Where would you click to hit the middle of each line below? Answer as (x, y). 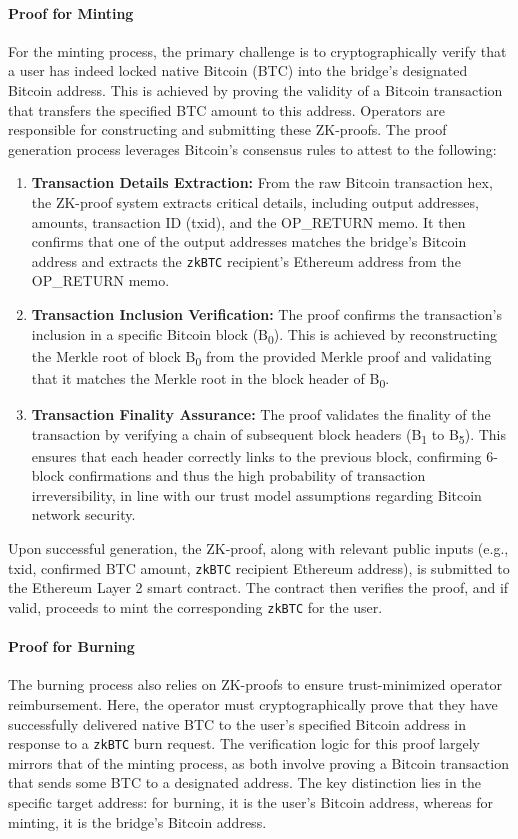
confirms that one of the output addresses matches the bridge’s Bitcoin (249, 241)
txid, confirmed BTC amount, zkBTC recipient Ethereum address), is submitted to (259, 567)
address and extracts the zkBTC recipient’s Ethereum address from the (246, 260)
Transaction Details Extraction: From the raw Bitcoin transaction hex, (262, 182)
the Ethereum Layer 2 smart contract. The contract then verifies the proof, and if (258, 587)
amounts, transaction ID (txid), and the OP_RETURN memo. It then (248, 221)
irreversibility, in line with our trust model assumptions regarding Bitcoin (256, 494)
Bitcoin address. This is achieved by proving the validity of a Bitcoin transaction (255, 89)
